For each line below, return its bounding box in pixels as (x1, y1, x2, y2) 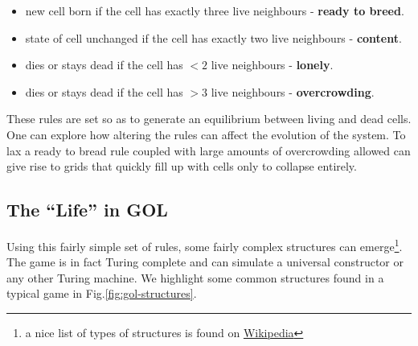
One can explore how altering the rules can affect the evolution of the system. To (6, 126, 406, 142)
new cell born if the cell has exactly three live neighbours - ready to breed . (25, 2, 404, 19)
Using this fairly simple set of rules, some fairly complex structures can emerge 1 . (6, 235, 403, 254)
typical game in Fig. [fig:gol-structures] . (6, 285, 197, 302)
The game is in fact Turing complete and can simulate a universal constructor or (6, 253, 404, 270)
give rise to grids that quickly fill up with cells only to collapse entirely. (6, 158, 357, 175)
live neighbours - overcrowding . (211, 83, 375, 100)
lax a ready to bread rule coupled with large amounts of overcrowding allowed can (6, 142, 411, 159)
